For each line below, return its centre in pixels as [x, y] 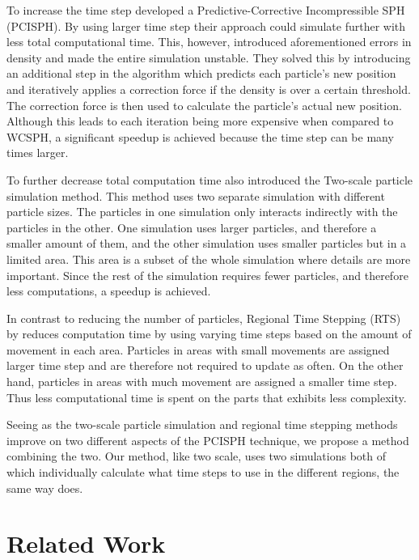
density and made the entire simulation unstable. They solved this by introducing [209, 57]
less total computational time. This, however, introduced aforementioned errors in [209, 42]
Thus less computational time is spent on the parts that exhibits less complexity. [207, 397]
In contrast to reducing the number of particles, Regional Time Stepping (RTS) [204, 318]
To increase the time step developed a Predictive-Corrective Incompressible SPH [206, 10]
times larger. [38, 153]
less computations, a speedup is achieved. [109, 291]
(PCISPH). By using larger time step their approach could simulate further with [206, 25]
